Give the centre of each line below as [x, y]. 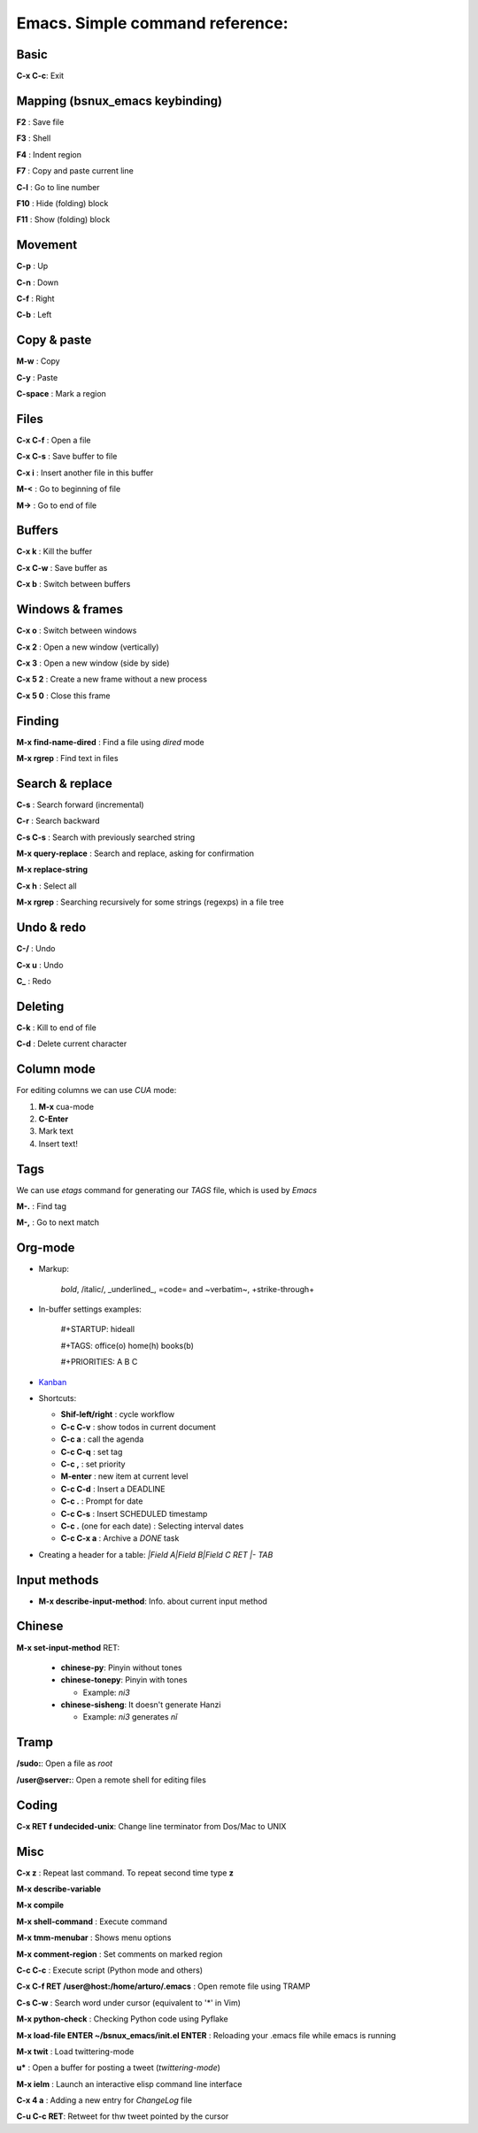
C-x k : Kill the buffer [54, 551]
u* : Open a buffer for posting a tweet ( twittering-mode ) [119, 2068]
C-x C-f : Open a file [54, 440]
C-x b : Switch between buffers [73, 584]
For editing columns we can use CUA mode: [96, 1090]
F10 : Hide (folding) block [62, 203]
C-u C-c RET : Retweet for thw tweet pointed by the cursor [123, 2116]
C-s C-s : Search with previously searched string [106, 837]
